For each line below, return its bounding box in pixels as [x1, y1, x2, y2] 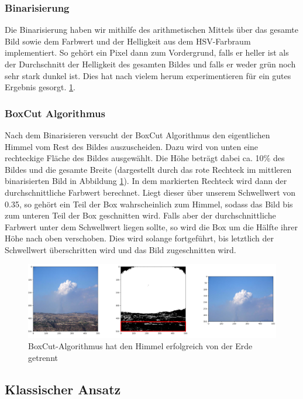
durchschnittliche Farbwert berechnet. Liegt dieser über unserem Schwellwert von [5, 186, 296, 198]
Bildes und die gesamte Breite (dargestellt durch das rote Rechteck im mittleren [5, 163, 292, 175]
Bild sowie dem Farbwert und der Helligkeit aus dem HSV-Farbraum [5, 35, 251, 47]
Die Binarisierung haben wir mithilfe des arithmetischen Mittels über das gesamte [5, 23, 298, 36]
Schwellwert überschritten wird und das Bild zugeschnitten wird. [5, 243, 236, 255]
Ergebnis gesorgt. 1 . [5, 81, 76, 93]
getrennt [28, 352, 58, 363]
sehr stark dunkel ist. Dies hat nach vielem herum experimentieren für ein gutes [5, 69, 291, 81]
